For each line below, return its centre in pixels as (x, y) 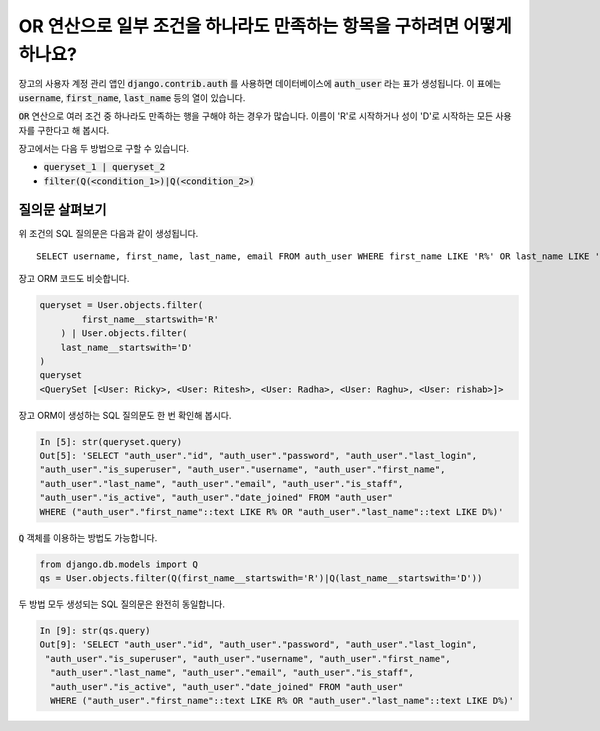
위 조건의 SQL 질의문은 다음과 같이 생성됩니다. (108, 233)
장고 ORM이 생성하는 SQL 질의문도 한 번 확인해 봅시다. (125, 415)
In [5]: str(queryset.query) (111, 441)
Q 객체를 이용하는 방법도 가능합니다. (88, 537)
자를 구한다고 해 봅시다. (64, 130)
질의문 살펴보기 (62, 209)
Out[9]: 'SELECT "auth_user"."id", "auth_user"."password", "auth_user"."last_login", (258, 644)
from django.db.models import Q (119, 564)
